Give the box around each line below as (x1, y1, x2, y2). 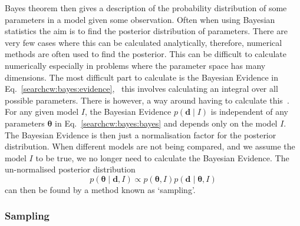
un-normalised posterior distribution (5, 163, 136, 175)
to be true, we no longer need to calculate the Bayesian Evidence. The (35, 151, 289, 164)
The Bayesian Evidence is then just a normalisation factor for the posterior (5, 128, 276, 141)
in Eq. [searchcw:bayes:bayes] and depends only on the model (55, 117, 278, 129)
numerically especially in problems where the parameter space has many (5, 59, 266, 71)
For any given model (5, 105, 79, 118)
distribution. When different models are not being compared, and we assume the (5, 140, 295, 152)
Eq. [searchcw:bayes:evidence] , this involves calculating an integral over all (5, 82, 278, 95)
